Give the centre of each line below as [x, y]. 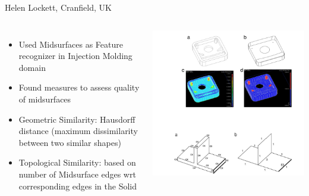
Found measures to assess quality [79, 87]
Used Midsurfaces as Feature [71, 44]
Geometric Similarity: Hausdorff [77, 119]
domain [32, 67]
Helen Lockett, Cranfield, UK [58, 7]
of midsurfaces [45, 99]
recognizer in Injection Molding [75, 56]
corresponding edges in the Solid [78, 186]
